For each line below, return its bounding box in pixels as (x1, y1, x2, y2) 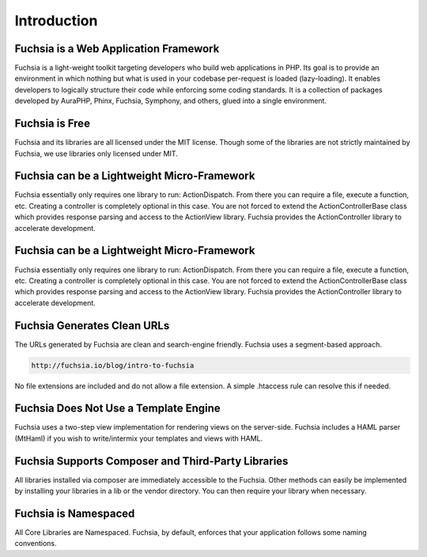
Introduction (14, 12, 98, 29)
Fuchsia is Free (14, 117, 91, 131)
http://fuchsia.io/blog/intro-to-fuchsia (31, 361, 195, 369)
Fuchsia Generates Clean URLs (14, 319, 170, 332)
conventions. (14, 539, 57, 548)
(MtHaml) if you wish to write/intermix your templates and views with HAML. (14, 434, 263, 443)
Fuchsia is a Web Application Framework (14, 42, 220, 55)
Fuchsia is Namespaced (14, 506, 135, 520)
